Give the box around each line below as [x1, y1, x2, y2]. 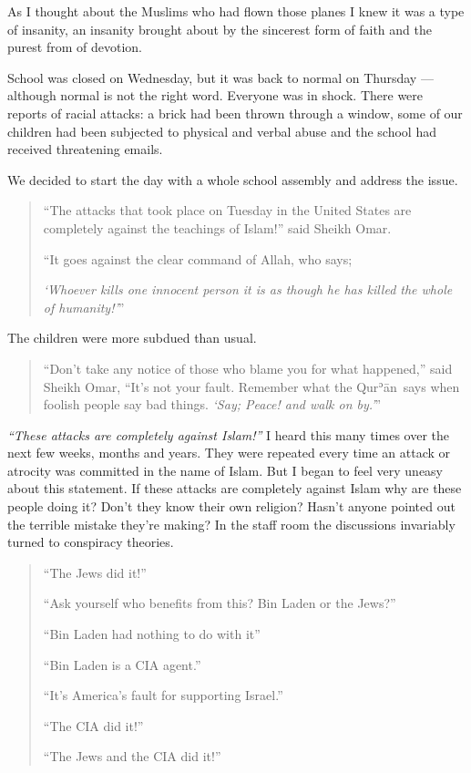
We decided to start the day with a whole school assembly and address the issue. [7, 170, 458, 189]
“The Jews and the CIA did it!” [43, 747, 221, 766]
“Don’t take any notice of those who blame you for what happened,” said [43, 358, 453, 377]
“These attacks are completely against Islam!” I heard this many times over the [7, 425, 449, 444]
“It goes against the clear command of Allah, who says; [43, 249, 353, 268]
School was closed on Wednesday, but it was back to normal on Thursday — [7, 67, 434, 87]
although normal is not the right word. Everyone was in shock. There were [7, 86, 424, 105]
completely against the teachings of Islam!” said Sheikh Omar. [43, 218, 392, 237]
